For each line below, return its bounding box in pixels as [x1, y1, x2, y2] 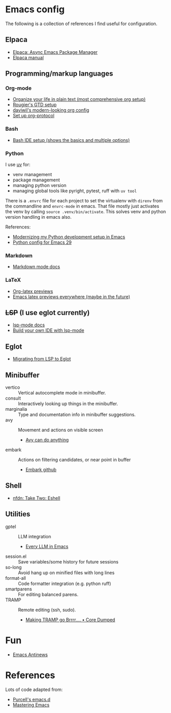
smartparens [5, 585, 32, 592]
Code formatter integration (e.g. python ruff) [18, 580, 111, 586]
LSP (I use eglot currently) [5, 308, 90, 317]
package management [12, 177, 60, 183]
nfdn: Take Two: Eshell [12, 495, 60, 501]
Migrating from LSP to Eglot [12, 356, 71, 362]
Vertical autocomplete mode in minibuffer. [18, 390, 106, 396]
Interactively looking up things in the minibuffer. [18, 401, 118, 407]
